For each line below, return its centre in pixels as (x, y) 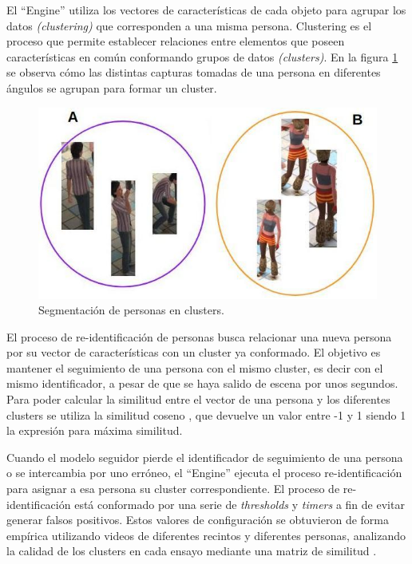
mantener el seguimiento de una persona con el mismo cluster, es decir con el (195, 367)
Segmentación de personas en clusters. (131, 310)
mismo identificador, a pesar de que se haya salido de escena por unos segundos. (202, 383)
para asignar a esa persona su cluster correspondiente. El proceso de (173, 489)
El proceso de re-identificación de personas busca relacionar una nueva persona (199, 336)
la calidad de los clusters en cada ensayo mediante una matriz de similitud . (192, 551)
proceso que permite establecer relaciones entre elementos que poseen (176, 41)
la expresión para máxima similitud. (95, 430)
